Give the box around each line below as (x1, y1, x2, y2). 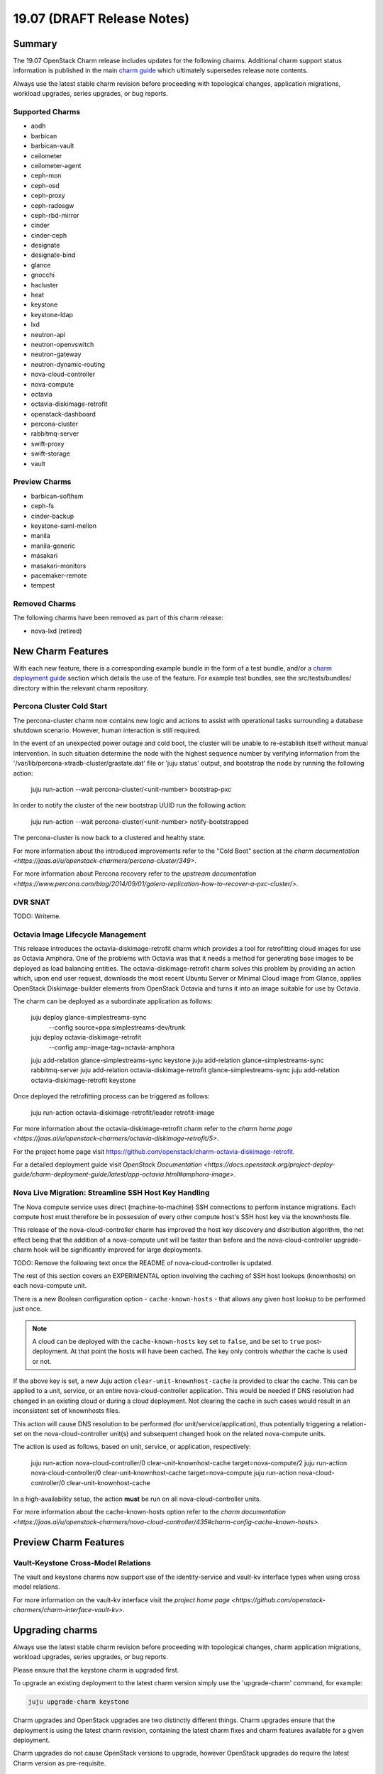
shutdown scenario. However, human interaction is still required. (13, 726, 201, 734)
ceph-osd (30, 181, 60, 189)
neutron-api (30, 330, 66, 338)
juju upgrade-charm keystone (28, 1698, 130, 1706)
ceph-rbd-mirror (30, 211, 79, 219)
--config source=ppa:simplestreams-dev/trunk (48, 1023, 186, 1032)
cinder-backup (30, 512, 74, 520)
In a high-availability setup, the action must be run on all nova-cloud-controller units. (13, 1494, 262, 1503)
